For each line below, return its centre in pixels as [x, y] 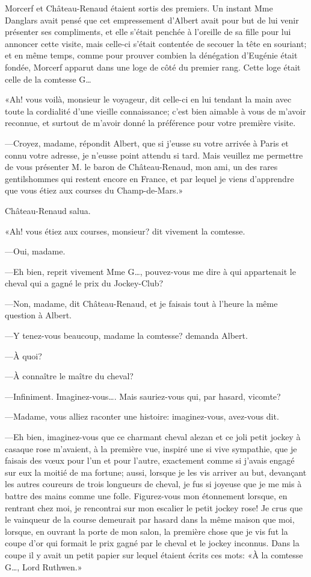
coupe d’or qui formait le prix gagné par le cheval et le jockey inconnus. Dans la [152, 543]
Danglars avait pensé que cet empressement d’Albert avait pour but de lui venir [152, 20]
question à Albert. [38, 315]
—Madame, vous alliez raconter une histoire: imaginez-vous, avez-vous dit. [142, 416]
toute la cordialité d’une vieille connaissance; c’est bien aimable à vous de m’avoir [155, 111]
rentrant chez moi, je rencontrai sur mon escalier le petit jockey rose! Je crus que [154, 507]
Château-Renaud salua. [48, 210]
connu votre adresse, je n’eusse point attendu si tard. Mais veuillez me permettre [154, 155]
